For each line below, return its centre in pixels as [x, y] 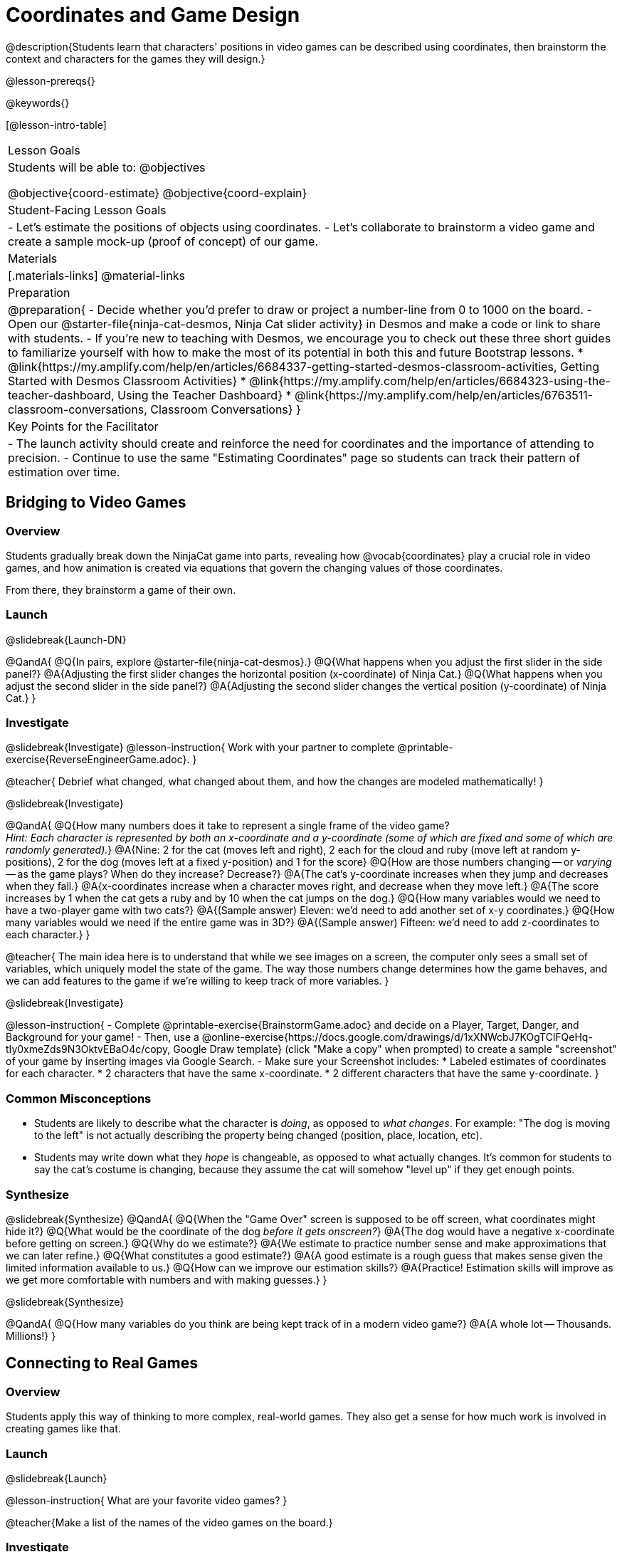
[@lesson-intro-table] [56, 125]
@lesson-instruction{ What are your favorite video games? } [147, 1500]
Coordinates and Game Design [153, 15]
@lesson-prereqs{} [51, 80]
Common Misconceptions [79, 1098]
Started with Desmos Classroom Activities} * [127, 381]
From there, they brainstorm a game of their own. [121, 589]
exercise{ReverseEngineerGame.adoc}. [98, 760]
